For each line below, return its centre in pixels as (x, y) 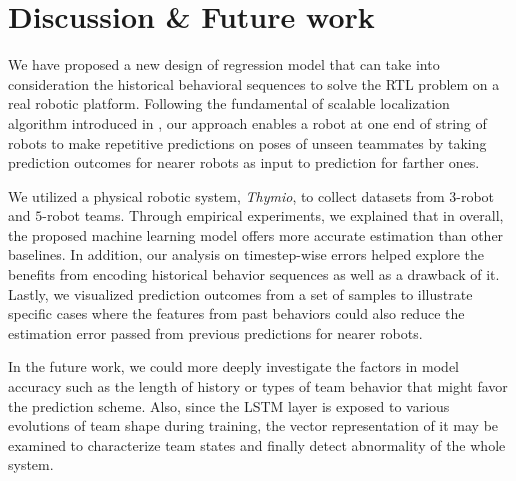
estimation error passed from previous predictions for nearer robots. (215, 332)
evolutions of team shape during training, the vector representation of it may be (253, 425)
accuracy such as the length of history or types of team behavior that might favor (258, 386)
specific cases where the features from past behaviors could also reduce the (236, 313)
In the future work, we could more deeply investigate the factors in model (234, 366)
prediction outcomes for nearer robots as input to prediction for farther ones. (244, 162)
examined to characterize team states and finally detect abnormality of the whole (257, 444)
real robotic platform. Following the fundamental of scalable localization (229, 103)
